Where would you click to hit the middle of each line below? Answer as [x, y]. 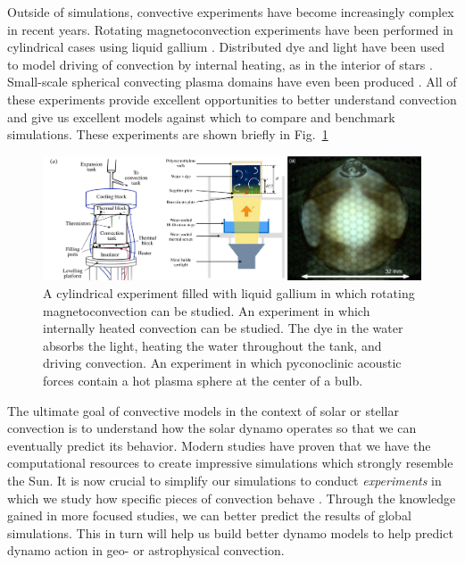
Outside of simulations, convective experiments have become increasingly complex [231, 12]
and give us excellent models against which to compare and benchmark [201, 116]
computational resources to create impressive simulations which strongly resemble [230, 463]
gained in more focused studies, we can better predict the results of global [209, 515]
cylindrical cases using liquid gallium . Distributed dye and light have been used [226, 47]
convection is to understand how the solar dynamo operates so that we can [212, 428]
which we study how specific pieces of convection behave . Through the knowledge [232, 498]
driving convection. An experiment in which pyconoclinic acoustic [222, 363]
